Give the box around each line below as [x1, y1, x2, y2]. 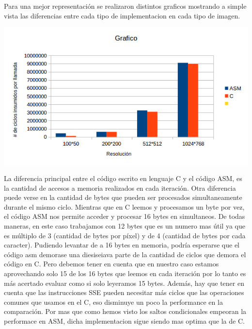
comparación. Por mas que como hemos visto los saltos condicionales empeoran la [4, 306, 247, 316]
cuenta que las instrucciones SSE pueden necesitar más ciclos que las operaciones [4, 287, 244, 297]
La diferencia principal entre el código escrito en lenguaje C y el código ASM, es [4, 173, 242, 183]
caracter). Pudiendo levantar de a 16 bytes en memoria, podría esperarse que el [4, 240, 240, 250]
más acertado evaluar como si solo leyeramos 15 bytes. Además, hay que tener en [4, 278, 244, 288]
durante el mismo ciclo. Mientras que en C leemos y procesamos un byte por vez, [4, 201, 245, 212]
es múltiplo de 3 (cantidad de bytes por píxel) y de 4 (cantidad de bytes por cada [4, 230, 246, 240]
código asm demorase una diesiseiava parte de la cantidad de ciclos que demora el [4, 249, 246, 259]
